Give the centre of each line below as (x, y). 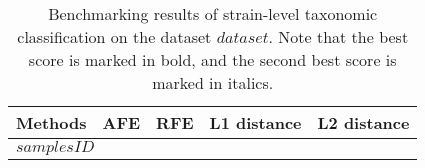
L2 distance (363, 122)
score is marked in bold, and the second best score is (212, 59)
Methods (51, 122)
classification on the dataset (114, 36)
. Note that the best (338, 36)
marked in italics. (213, 82)
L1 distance (255, 122)
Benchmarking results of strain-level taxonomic (213, 13)
